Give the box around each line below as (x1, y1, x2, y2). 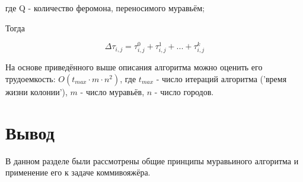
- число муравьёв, (80, 86, 145, 98)
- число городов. (154, 86, 214, 98)
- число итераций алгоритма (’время (156, 73, 287, 85)
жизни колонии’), (5, 86, 68, 98)
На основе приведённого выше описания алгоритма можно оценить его (5, 61, 263, 73)
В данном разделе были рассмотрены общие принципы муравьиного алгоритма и (5, 154, 299, 167)
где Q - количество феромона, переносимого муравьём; (5, 2, 205, 14)
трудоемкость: (5, 73, 56, 85)
